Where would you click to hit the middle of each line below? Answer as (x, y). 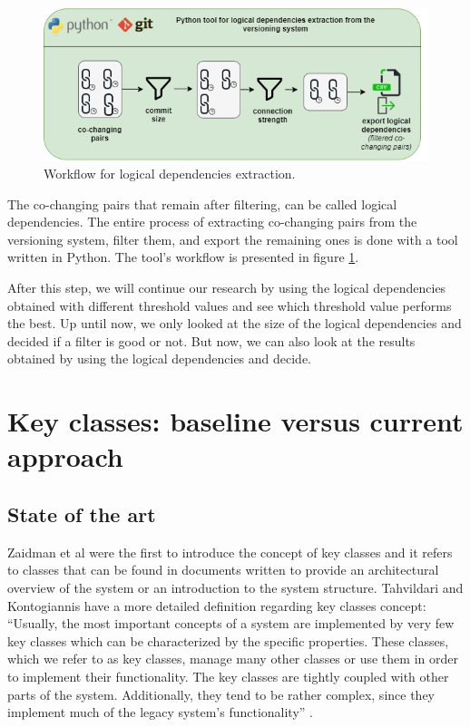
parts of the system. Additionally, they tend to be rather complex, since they (221, 694)
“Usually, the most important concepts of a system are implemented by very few (231, 623)
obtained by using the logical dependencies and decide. (160, 359)
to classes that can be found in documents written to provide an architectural (223, 570)
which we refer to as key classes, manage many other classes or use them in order (233, 659)
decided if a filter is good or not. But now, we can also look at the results (211, 340)
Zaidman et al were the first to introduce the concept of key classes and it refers (230, 552)
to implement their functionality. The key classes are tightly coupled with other (228, 676)
